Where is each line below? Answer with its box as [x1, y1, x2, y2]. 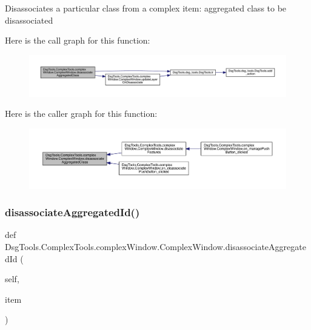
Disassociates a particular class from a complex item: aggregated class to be [5, 2, 287, 14]
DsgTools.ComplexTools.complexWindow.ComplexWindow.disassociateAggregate [5, 240, 306, 252]
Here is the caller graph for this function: [5, 107, 158, 120]
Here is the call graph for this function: [5, 34, 150, 47]
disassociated [5, 13, 53, 26]
